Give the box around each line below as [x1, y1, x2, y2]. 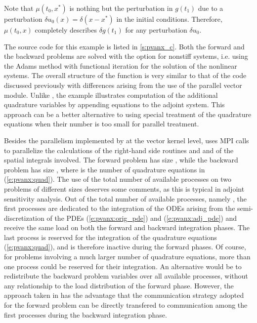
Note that [4, 3, 34, 13]
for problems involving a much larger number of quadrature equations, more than [4, 251, 251, 262]
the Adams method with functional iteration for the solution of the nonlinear [4, 60, 237, 71]
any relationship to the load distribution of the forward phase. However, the [4, 280, 234, 290]
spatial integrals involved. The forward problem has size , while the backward [4, 155, 238, 165]
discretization [4, 212, 44, 223]
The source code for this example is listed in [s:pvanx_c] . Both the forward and [4, 41, 245, 51]
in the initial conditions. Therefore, [116, 14, 222, 24]
